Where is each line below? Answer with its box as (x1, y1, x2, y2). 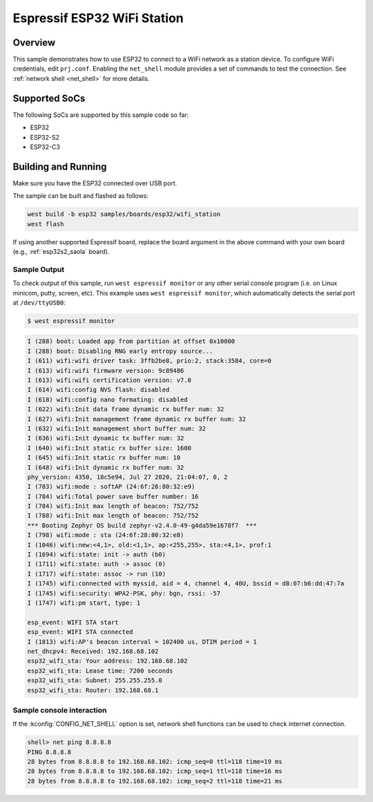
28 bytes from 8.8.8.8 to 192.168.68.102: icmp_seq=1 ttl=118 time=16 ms (27, 767, 283, 775)
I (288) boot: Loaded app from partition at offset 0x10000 (27, 338, 236, 345)
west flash (27, 220, 64, 228)
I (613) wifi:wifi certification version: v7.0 (27, 376, 191, 384)
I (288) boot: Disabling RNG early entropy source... (27, 347, 213, 355)
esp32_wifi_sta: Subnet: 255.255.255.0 (27, 677, 162, 684)
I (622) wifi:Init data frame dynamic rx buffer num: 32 (27, 405, 224, 413)
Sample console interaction (12, 705, 107, 715)
